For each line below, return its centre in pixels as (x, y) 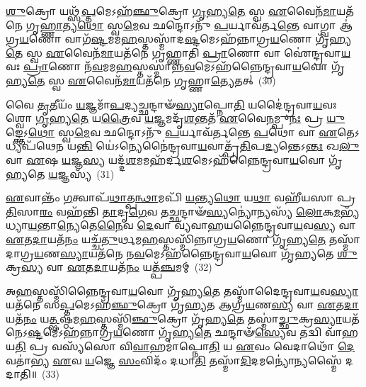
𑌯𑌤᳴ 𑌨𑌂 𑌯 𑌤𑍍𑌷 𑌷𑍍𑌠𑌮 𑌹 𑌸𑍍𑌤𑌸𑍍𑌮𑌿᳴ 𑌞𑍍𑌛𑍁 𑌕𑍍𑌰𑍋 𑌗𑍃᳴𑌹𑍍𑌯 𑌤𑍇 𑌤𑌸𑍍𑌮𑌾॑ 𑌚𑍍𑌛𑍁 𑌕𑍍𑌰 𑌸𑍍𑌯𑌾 (174, 318)
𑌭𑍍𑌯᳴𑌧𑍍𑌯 (350, 211)
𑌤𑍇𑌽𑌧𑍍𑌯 (348, 131)
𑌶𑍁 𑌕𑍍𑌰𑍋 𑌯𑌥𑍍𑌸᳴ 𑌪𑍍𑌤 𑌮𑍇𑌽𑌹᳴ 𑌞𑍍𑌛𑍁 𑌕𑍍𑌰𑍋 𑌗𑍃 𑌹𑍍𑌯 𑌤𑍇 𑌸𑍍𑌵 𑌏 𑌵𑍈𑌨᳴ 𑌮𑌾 (171, 11)
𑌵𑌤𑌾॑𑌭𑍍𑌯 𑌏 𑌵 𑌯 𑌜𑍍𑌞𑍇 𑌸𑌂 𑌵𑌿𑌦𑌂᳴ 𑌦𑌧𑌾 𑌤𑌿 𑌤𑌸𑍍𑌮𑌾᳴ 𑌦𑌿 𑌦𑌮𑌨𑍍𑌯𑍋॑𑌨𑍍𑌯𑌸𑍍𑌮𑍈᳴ (174, 360)
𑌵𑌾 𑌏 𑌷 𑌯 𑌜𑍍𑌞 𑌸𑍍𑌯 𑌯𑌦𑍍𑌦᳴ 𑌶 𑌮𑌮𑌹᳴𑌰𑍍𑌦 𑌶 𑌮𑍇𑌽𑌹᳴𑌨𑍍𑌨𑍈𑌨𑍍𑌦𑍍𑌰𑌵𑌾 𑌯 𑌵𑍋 (166, 159)
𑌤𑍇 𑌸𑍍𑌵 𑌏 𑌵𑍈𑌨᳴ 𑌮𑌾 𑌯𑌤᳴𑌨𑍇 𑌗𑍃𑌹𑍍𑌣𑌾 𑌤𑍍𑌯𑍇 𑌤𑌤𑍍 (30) (152, 80)
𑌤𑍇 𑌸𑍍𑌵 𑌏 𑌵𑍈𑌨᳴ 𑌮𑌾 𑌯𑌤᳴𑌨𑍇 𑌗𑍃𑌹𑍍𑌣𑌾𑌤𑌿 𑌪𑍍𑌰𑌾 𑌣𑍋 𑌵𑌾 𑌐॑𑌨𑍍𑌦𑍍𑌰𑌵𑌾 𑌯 (178, 52)
